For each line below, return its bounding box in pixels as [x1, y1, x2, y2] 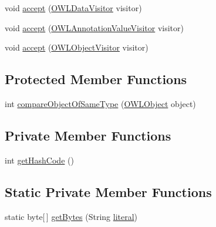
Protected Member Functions [5, 70, 187, 88]
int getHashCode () [5, 153, 74, 166]
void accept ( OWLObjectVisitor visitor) [5, 41, 148, 54]
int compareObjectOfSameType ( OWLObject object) [5, 97, 196, 109]
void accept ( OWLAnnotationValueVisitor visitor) [5, 21, 184, 34]
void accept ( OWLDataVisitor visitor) [5, 2, 142, 14]
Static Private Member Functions [5, 182, 212, 201]
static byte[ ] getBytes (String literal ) [5, 210, 138, 222]
